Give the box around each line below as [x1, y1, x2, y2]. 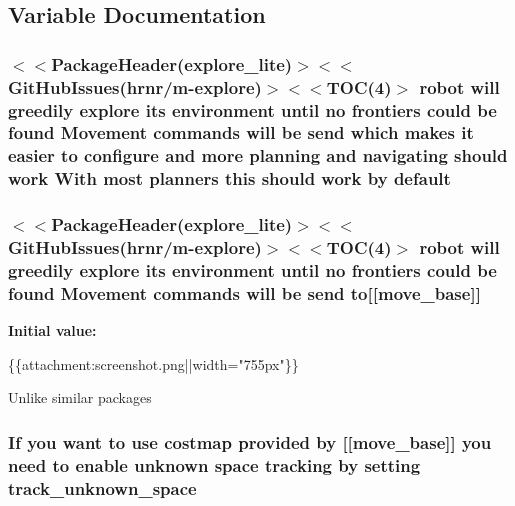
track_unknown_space [8, 475, 197, 500]
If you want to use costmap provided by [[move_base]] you [8, 429, 492, 454]
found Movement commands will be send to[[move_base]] [8, 280, 481, 305]
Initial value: [8, 320, 97, 341]
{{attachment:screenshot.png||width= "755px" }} [8, 353, 299, 374]
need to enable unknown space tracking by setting [8, 452, 421, 477]
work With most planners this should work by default [8, 166, 451, 191]
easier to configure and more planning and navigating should [8, 143, 508, 168]
